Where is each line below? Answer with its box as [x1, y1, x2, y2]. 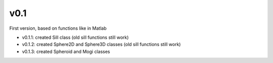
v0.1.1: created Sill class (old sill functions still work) [22, 34, 129, 40]
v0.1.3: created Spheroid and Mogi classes [22, 48, 110, 54]
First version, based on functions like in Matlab [9, 25, 107, 31]
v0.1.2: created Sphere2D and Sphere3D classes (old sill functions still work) [22, 41, 181, 47]
